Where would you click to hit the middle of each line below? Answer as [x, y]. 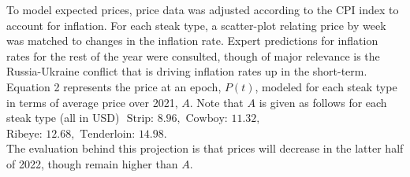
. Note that [216, 102]
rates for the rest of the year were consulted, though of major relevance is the [193, 55]
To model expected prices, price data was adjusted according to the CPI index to [203, 9]
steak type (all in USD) [63, 118]
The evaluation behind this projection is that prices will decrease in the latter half [205, 148]
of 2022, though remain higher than [92, 163]
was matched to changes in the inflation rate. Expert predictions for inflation [192, 41]
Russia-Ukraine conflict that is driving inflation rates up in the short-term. [187, 71]
